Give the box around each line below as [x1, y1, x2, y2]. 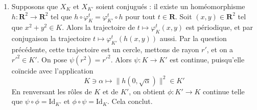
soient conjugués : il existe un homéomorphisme [96, 1, 245, 11]
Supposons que [11, 1, 58, 11]
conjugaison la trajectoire [11, 33, 91, 44]
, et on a [206, 44, 233, 54]
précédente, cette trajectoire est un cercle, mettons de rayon [11, 44, 199, 54]
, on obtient [129, 86, 166, 96]
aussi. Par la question [159, 33, 227, 44]
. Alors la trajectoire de [62, 22, 135, 32]
